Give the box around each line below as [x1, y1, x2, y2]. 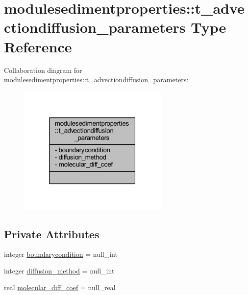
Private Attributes [4, 226, 99, 241]
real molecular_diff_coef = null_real [4, 282, 116, 292]
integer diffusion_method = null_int [4, 266, 115, 276]
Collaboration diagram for [4, 65, 82, 75]
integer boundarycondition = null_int [4, 249, 118, 259]
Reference [4, 36, 72, 56]
